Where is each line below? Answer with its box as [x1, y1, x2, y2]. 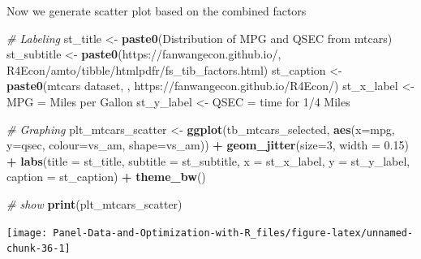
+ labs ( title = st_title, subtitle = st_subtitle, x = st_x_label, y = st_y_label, [6, 152, 410, 169]
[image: [6, 227, 48, 239]
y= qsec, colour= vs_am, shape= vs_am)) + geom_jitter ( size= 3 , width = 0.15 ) [6, 136, 409, 153]
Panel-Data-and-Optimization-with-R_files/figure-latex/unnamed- [53, 227, 414, 239]
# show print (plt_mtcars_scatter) [6, 195, 183, 212]
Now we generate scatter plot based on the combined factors [6, 2, 307, 19]
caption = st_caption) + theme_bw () [6, 168, 206, 185]
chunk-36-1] [6, 243, 71, 255]
